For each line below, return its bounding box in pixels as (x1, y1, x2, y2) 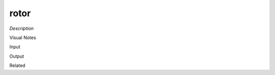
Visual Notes (9, 34, 36, 41)
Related (9, 62, 25, 68)
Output (9, 53, 24, 59)
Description (9, 25, 34, 31)
